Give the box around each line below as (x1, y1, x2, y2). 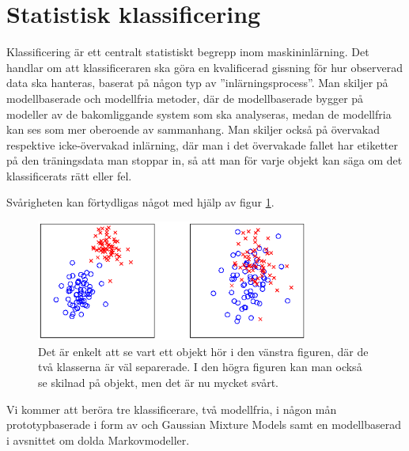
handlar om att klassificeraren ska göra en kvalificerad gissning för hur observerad (6, 59, 403, 75)
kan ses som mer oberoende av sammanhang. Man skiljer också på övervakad (6, 121, 380, 138)
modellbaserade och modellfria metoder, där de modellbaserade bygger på (6, 89, 364, 106)
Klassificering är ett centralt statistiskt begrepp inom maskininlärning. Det (6, 44, 369, 60)
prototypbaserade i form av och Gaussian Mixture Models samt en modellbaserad (6, 416, 401, 433)
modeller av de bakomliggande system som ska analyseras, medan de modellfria (6, 105, 392, 122)
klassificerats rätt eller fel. (6, 167, 132, 184)
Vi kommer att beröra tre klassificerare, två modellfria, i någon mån (6, 400, 337, 417)
